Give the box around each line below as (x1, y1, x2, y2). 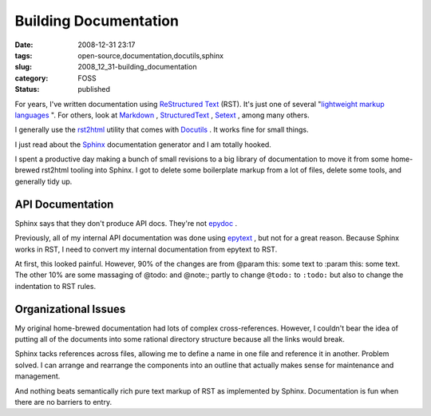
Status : (14, 85, 40, 94)
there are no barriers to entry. (14, 397, 112, 406)
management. (14, 371, 61, 381)
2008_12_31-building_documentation (77, 62, 197, 72)
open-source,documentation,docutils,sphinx (77, 50, 223, 60)
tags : (14, 50, 33, 60)
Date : (14, 40, 34, 50)
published (77, 85, 111, 94)
